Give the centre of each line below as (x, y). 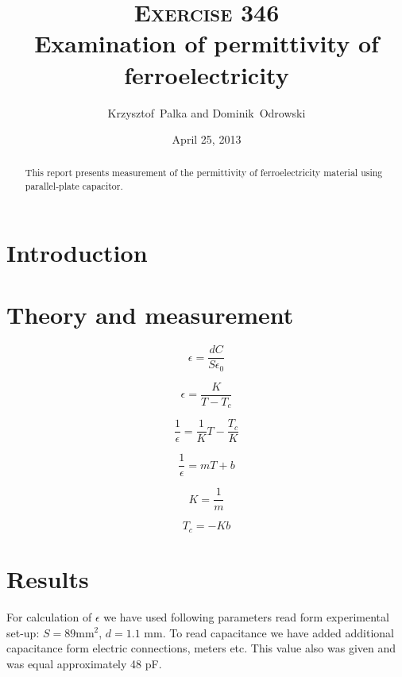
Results (48, 578)
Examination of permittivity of (207, 43)
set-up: (23, 632)
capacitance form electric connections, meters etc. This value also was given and (201, 648)
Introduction (77, 252)
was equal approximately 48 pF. (84, 663)
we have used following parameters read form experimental (246, 616)
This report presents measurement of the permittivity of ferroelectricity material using (204, 173)
